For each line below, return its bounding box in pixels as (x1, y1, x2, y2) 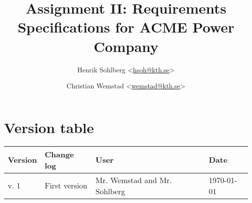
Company (94, 36, 158, 56)
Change (45, 148, 74, 160)
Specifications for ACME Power (17, 17, 235, 37)
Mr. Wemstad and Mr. (95, 174, 172, 186)
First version (45, 180, 88, 191)
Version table (4, 117, 94, 137)
